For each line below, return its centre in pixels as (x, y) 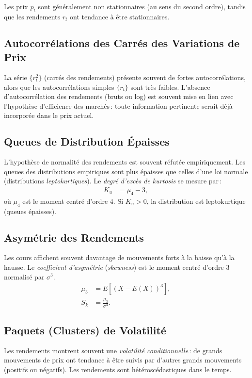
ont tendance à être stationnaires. (120, 16)
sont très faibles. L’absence (170, 87)
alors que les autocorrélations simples (59, 87)
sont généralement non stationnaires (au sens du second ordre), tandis (142, 6)
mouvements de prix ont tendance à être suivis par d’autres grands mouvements (123, 360)
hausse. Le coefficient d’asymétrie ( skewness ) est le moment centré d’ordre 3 (117, 267)
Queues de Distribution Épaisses (87, 141)
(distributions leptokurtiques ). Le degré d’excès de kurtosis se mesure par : (113, 181)
